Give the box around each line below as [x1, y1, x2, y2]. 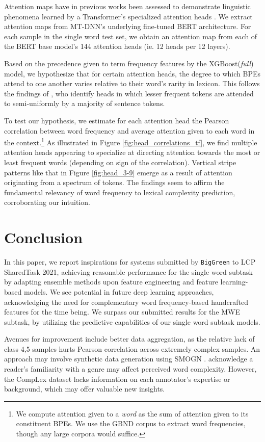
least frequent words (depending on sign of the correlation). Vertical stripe [4, 157, 236, 167]
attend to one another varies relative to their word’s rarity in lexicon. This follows [4, 78, 260, 89]
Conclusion [4, 227, 83, 248]
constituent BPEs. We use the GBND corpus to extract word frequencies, [16, 418, 246, 429]
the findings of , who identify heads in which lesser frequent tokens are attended [4, 88, 254, 98]
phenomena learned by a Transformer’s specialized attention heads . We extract [4, 11, 253, 21]
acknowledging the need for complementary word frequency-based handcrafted [4, 296, 249, 307]
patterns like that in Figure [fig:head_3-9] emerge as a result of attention [4, 167, 232, 177]
